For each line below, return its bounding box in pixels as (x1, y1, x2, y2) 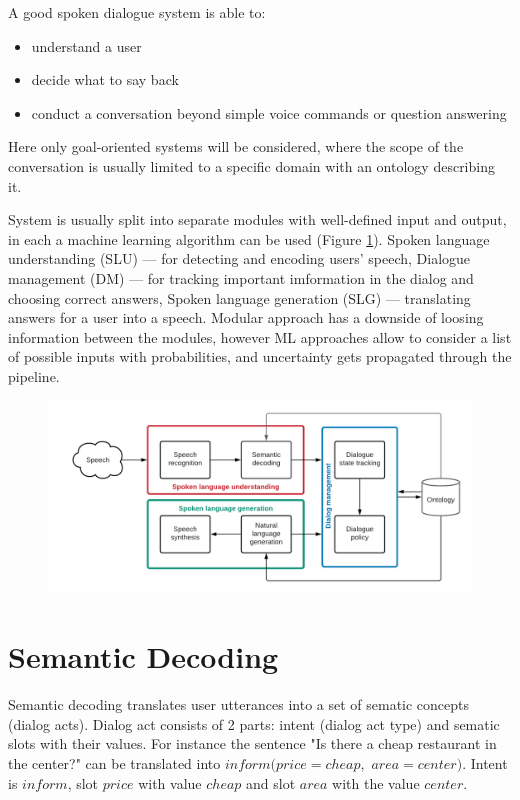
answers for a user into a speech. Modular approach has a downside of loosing (8, 307, 484, 328)
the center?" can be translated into (8, 752, 221, 773)
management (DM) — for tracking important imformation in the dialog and (8, 267, 474, 288)
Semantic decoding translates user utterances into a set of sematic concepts (8, 694, 470, 715)
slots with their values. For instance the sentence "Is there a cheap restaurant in (8, 733, 497, 754)
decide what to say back (31, 69, 179, 90)
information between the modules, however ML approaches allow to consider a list (8, 326, 512, 347)
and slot (246, 772, 296, 793)
